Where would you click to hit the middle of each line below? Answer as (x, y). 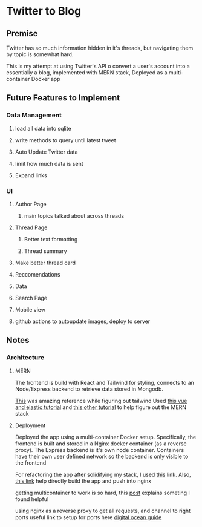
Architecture (25, 358)
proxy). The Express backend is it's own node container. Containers (99, 450)
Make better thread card (45, 263)
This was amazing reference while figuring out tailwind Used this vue (101, 401)
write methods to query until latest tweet (65, 140)
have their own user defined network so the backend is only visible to (102, 456)
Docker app (46, 79)
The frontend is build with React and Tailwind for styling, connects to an (105, 382)
